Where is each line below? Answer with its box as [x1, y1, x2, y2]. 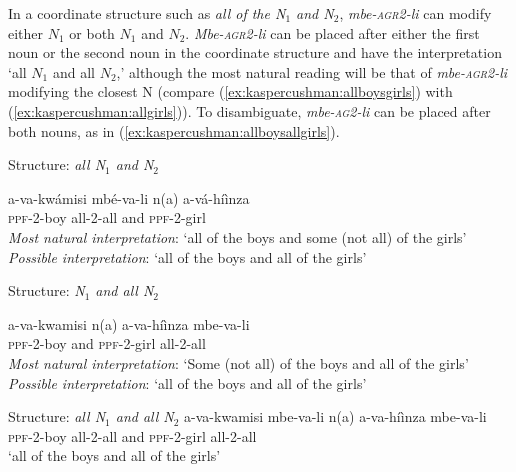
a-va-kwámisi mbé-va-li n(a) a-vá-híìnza [8, 187, 250, 208]
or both [69, 22, 115, 43]
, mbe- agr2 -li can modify [339, 3, 492, 23]
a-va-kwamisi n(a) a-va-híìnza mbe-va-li [8, 313, 250, 334]
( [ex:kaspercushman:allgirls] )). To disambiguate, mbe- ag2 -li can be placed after [8, 100, 491, 121]
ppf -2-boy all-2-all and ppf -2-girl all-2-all [8, 425, 257, 446]
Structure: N [8, 280, 85, 301]
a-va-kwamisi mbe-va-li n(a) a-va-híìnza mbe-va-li [184, 406, 487, 427]
